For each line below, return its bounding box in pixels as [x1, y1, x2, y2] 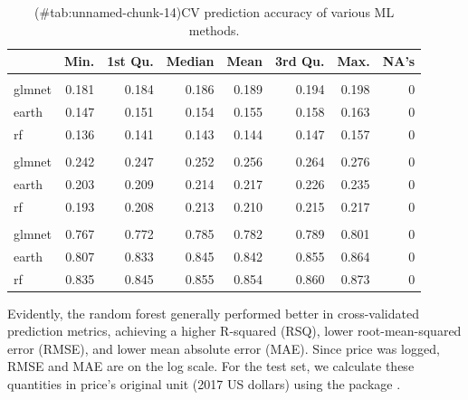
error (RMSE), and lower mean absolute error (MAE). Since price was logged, [7, 338, 440, 357]
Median [166, 52, 215, 71]
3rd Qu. [275, 52, 325, 71]
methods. [188, 20, 240, 39]
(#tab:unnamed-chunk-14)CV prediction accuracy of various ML [34, 3, 395, 21]
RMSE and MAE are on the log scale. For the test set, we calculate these [7, 357, 415, 376]
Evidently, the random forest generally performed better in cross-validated [7, 303, 419, 322]
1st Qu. [107, 52, 154, 71]
